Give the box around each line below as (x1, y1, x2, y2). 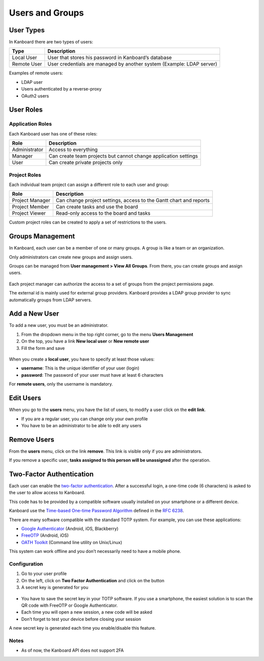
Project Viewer (12, 210, 46, 217)
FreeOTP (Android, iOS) (21, 532, 69, 538)
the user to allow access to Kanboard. (9, 490, 86, 496)
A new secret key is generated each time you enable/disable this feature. (9, 625, 156, 631)
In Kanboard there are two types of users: (9, 39, 93, 45)
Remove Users (9, 435, 55, 444)
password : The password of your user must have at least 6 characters (21, 372, 164, 378)
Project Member (12, 204, 49, 210)
